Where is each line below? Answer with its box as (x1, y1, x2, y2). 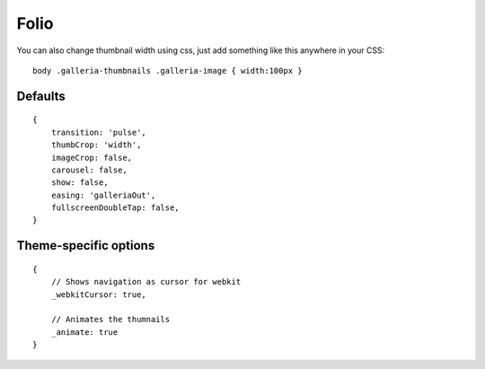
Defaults (16, 88, 66, 103)
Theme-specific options (16, 238, 155, 253)
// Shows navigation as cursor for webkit (50, 277, 242, 287)
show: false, (50, 178, 109, 188)
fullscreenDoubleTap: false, (50, 203, 180, 213)
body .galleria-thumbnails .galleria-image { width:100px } (32, 66, 303, 75)
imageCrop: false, (50, 153, 133, 163)
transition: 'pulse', (50, 127, 147, 137)
